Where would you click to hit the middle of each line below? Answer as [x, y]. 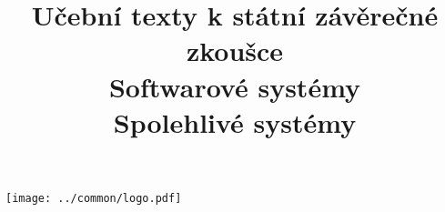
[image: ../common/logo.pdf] [94, 198]
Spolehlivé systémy [235, 121]
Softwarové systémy [235, 86]
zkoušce [235, 50]
